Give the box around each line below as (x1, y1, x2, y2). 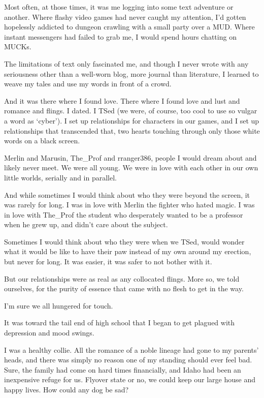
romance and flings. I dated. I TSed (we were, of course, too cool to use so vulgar (4, 105, 257, 116)
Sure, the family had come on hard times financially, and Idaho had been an (4, 364, 241, 375)
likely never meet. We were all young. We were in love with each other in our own (4, 162, 258, 173)
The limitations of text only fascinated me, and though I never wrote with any (4, 58, 249, 69)
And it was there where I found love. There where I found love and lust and (4, 95, 240, 106)
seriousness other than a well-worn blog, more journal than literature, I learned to (4, 68, 259, 79)
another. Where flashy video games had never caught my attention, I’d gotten (4, 11, 246, 22)
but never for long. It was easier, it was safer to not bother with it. (4, 256, 212, 267)
